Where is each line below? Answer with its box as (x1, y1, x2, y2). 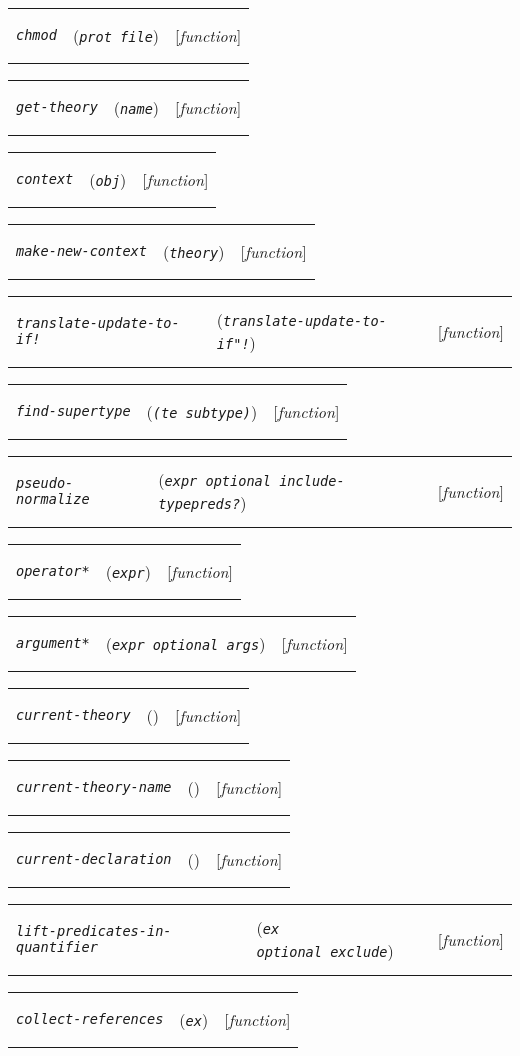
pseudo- (16, 475, 74, 491)
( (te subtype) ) (146, 399, 258, 423)
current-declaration (16, 851, 172, 867)
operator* (16, 563, 90, 579)
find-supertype (16, 403, 131, 419)
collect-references (16, 1011, 164, 1027)
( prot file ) (72, 23, 160, 47)
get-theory (16, 99, 98, 115)
